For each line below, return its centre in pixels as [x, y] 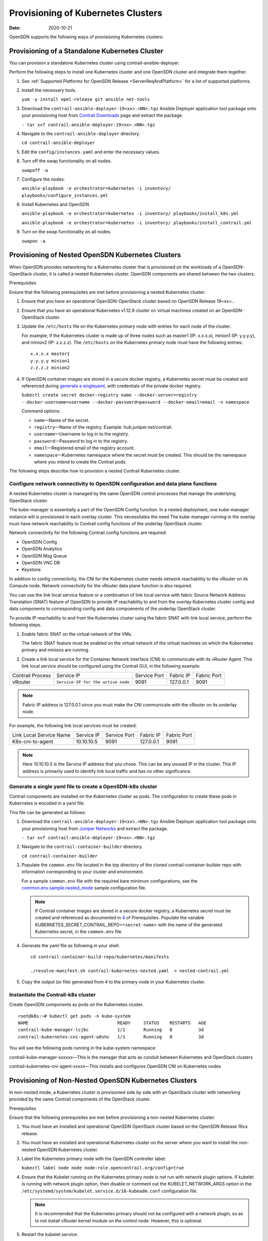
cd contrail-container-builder [60, 856]
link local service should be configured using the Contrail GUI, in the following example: [111, 666]
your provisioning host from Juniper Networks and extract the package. [95, 828]
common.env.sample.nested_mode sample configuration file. [84, 888]
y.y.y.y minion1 [50, 361]
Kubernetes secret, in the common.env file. [79, 932]
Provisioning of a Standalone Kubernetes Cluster [86, 51]
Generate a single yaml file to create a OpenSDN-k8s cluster [83, 786]
